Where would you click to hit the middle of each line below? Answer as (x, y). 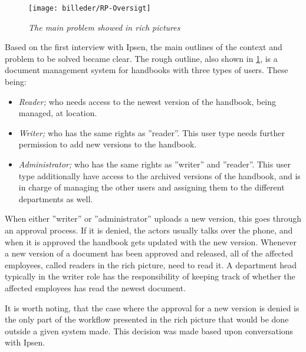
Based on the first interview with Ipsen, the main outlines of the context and (144, 47)
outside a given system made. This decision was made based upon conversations (149, 330)
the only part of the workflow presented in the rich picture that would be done (147, 319)
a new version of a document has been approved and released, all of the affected (149, 253)
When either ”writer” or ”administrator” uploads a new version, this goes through (153, 218)
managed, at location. (58, 113)
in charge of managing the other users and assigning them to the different (152, 187)
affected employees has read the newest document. (96, 287)
